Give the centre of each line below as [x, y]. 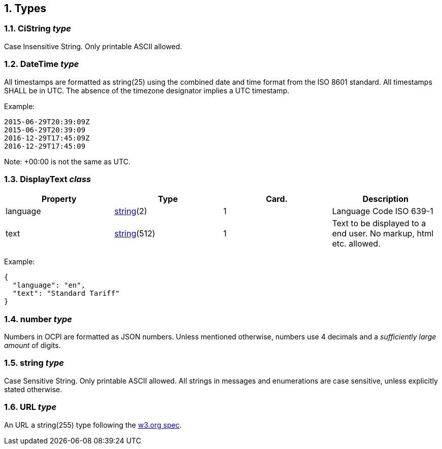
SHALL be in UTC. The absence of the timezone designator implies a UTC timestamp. [147, 90]
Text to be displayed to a [379, 223]
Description [385, 199]
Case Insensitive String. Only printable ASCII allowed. [93, 46]
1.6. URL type [30, 407]
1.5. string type [34, 363]
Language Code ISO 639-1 [383, 211]
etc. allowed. [356, 244]
